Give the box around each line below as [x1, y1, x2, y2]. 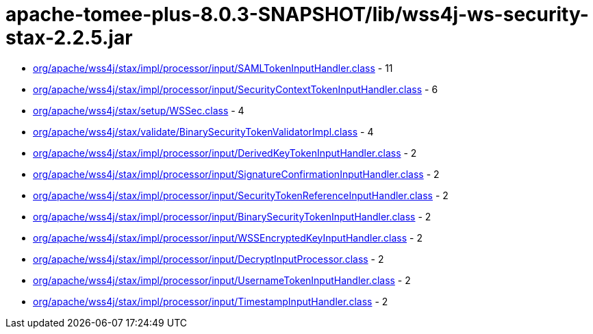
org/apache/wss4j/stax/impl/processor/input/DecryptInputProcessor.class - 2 [33, 253, 384, 265]
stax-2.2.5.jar [5, 26, 133, 49]
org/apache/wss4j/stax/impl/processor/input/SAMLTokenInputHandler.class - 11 [33, 62, 393, 74]
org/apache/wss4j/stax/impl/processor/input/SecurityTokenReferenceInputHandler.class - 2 [33, 189, 449, 201]
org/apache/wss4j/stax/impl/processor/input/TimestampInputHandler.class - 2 [33, 295, 388, 307]
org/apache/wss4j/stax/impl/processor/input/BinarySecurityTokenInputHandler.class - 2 [33, 210, 431, 222]
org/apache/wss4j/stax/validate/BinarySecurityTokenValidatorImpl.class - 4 [33, 125, 374, 138]
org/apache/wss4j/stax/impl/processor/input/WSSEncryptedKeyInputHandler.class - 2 [33, 231, 422, 244]
